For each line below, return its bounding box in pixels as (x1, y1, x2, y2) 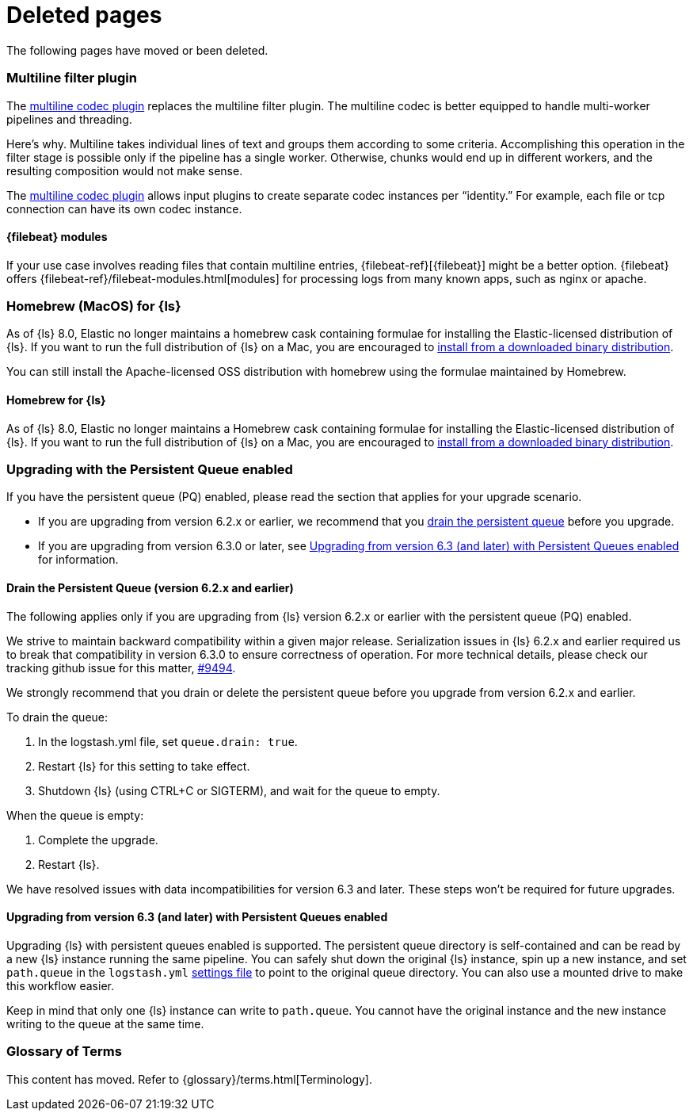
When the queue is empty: (6, 808, 144, 822)
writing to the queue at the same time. (6, 1016, 204, 1031)
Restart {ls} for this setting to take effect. (38, 759, 250, 773)
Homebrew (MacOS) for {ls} (6, 298, 181, 315)
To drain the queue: (6, 710, 109, 724)
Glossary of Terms (6, 1043, 122, 1060)
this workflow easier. (6, 978, 114, 993)
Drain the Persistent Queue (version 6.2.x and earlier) (6, 581, 294, 595)
